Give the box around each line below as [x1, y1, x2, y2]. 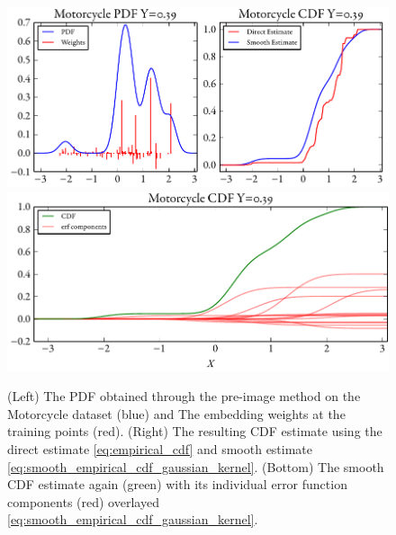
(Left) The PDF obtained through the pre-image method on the [7, 387, 361, 406]
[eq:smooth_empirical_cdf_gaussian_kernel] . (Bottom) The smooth [7, 457, 384, 476]
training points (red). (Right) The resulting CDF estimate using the [7, 422, 382, 441]
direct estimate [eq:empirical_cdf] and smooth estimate [7, 440, 313, 459]
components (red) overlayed [7, 492, 159, 511]
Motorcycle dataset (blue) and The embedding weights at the [7, 404, 346, 423]
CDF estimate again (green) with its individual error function [7, 475, 347, 494]
